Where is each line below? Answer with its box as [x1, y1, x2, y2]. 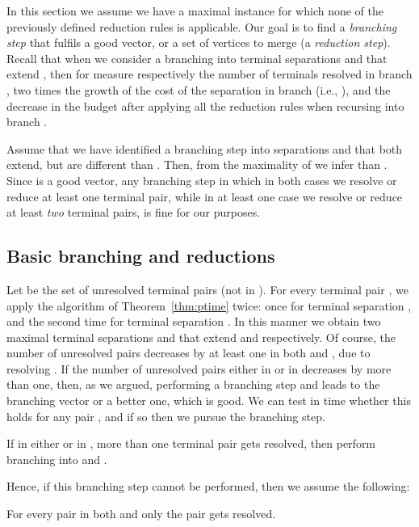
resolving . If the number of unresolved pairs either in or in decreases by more [6, 360, 392, 377]
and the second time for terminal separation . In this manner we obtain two [6, 313, 381, 330]
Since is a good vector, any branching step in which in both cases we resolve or [6, 171, 397, 188]
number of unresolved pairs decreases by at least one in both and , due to [6, 344, 371, 361]
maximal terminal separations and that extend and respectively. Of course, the [6, 328, 396, 345]
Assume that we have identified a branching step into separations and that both [6, 140, 403, 157]
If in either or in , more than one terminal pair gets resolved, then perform [6, 435, 376, 452]
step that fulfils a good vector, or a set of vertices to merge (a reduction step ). [6, 34, 391, 51]
